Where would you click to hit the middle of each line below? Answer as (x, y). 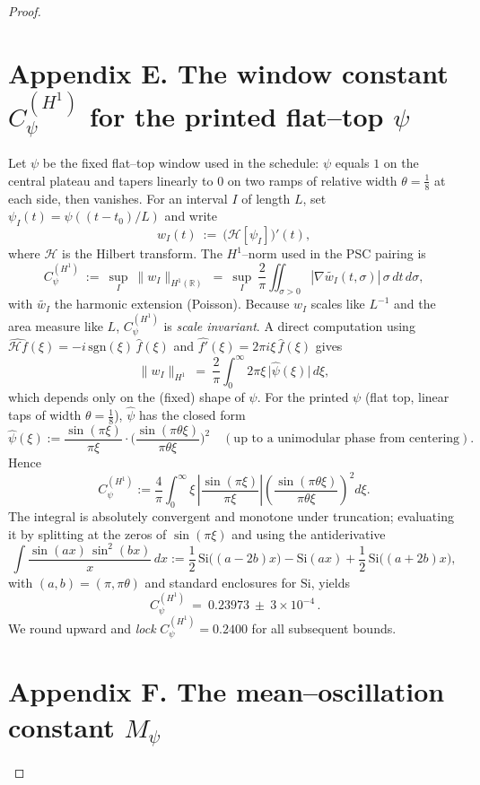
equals (352, 163)
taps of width (45, 415)
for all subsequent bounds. (324, 628)
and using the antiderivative (309, 533)
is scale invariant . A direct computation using (289, 325)
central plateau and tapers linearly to (111, 180)
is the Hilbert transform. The (142, 253)
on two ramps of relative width (312, 180)
